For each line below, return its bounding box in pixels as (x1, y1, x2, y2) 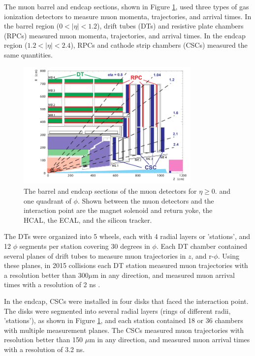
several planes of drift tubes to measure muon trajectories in (4, 250, 186, 261)
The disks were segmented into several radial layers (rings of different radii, (4, 305, 231, 316)
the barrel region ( (4, 21, 60, 31)
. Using (218, 250, 239, 261)
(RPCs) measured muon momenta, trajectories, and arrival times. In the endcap (4, 30, 246, 40)
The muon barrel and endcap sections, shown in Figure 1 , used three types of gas (4, 1, 249, 11)
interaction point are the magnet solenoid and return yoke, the (24, 205, 213, 215)
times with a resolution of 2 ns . (4, 279, 100, 290)
